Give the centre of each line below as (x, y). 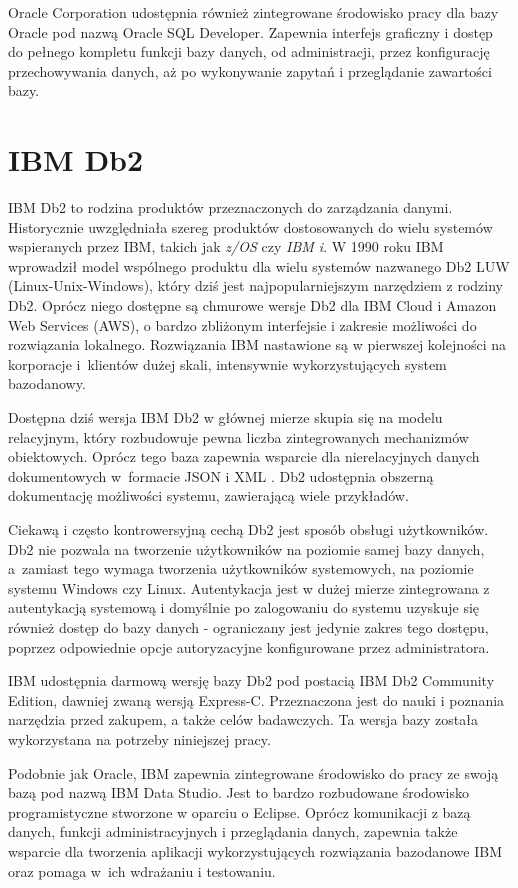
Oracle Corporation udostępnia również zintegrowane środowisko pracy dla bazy (253, 12)
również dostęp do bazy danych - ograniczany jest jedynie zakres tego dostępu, (248, 626)
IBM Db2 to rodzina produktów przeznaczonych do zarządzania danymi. (230, 207)
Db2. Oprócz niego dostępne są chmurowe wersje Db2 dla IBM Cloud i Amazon (252, 305)
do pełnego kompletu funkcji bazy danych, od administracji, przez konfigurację (249, 51)
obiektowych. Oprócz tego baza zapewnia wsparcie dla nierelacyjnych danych (244, 456)
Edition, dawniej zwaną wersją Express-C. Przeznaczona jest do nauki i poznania (256, 699)
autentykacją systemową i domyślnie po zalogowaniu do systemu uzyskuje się (244, 607)
